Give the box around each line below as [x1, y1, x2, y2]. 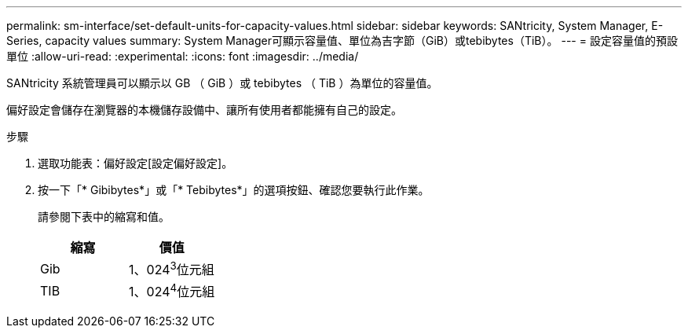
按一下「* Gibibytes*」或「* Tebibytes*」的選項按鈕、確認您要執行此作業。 [38, 183, 430, 196]
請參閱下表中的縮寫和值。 [38, 210, 170, 223]
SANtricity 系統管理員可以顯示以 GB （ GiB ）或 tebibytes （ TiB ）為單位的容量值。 [6, 76, 438, 90]
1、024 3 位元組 [129, 259, 214, 278]
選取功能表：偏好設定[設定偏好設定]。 [38, 156, 233, 170]
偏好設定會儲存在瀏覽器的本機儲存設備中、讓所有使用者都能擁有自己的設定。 [6, 103, 402, 116]
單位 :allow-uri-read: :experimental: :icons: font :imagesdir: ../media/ [6, 50, 359, 63]
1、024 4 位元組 [129, 281, 215, 300]
